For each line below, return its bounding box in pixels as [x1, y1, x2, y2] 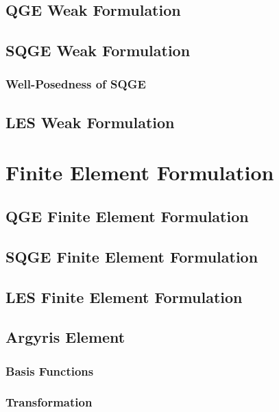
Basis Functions [5, 362, 94, 379]
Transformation [5, 393, 93, 411]
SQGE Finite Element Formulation [5, 245, 258, 267]
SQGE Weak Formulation [5, 40, 191, 61]
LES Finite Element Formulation [5, 286, 243, 307]
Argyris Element [5, 326, 125, 348]
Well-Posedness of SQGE [5, 75, 146, 93]
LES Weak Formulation [5, 111, 175, 132]
